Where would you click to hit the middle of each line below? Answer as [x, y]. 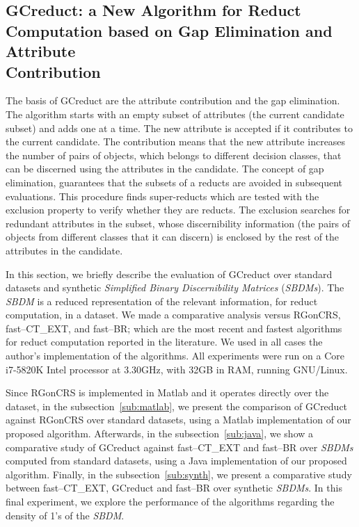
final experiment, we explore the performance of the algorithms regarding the [170, 501]
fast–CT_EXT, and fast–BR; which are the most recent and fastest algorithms [174, 328]
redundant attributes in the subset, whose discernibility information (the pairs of [178, 223]
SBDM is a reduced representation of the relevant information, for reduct [162, 301]
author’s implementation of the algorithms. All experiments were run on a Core [175, 356]
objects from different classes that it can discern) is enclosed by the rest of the [173, 237]
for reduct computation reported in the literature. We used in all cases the [164, 342]
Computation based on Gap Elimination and [169, 30]
